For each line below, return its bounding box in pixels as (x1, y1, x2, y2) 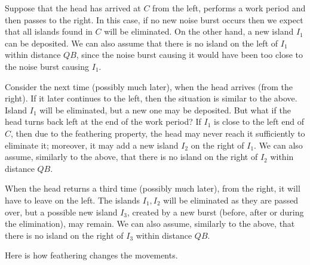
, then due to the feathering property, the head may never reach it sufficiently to (11, 127, 305, 139)
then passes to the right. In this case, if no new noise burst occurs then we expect (5, 13, 303, 26)
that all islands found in (5, 25, 93, 38)
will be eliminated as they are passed (163, 193, 299, 206)
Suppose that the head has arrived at (5, 2, 141, 14)
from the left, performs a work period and (152, 2, 306, 14)
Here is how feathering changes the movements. (5, 249, 178, 261)
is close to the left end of (214, 115, 305, 128)
